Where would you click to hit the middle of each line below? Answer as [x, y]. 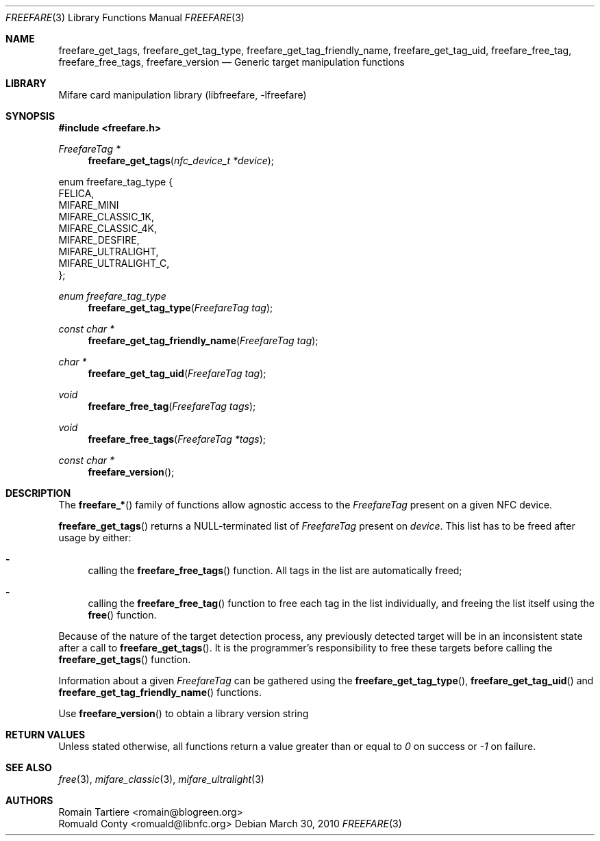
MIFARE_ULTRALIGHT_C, [114, 263]
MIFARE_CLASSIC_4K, [108, 228]
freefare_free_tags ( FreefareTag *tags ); [177, 439]
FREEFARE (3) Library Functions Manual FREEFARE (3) [125, 17]
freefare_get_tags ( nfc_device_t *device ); [181, 160]
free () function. [122, 615]
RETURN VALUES [46, 735]
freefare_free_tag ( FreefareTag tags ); [172, 406]
